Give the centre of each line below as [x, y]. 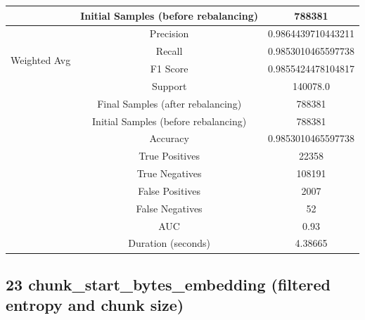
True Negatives [169, 173]
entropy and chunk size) [95, 305]
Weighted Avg [41, 59]
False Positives [169, 190]
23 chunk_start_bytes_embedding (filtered [168, 284]
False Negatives [169, 208]
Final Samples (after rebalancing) [169, 103]
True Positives [169, 156]
